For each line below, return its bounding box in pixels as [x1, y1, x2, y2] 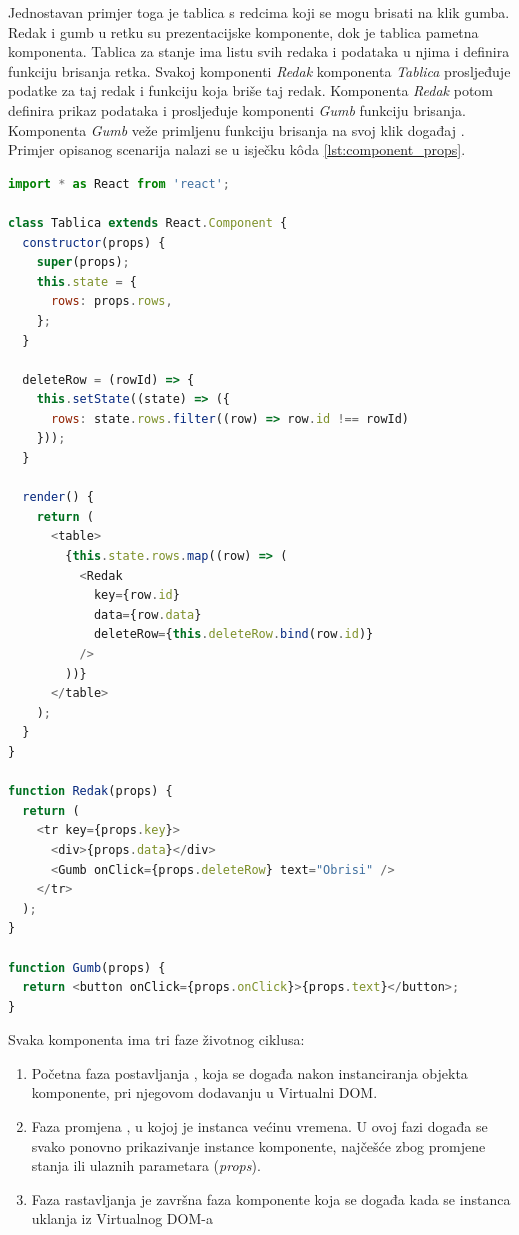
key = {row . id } [93, 588, 180, 603]
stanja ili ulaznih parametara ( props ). [31, 1155, 261, 1176]
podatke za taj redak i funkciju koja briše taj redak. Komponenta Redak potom [8, 80, 493, 101]
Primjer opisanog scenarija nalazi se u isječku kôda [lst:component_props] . [8, 139, 466, 160]
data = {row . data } [93, 607, 202, 622]
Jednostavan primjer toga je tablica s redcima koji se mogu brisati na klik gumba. [8, 2, 510, 22]
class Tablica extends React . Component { [8, 215, 288, 230]
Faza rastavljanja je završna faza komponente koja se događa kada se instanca [31, 1188, 511, 1209]
